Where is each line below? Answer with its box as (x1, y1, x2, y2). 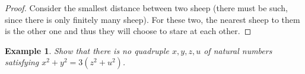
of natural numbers (204, 44, 272, 56)
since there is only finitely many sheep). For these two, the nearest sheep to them (5, 13, 300, 25)
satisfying (5, 56, 39, 68)
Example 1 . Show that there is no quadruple (5, 44, 170, 56)
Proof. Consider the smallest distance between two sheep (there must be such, (5, 2, 288, 14)
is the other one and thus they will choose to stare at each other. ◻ (5, 25, 252, 37)
